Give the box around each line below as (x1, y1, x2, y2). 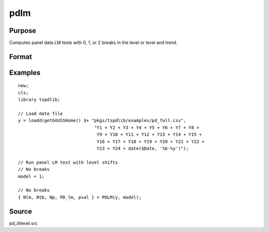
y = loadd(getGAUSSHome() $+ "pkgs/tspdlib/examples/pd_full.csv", (18, 117, 186, 123)
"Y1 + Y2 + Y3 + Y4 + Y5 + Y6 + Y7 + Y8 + (94, 124, 199, 130)
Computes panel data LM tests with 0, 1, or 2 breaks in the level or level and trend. (9, 40, 178, 46)
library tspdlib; (18, 97, 60, 103)
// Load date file (18, 111, 63, 116)
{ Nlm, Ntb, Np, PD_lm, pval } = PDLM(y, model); (18, 194, 142, 200)
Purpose (9, 26, 36, 35)
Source (9, 207, 32, 216)
